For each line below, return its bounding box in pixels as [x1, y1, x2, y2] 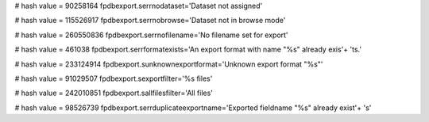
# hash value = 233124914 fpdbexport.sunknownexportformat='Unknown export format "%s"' [14, 59, 323, 69]
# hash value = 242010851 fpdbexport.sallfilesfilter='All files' [14, 88, 214, 98]
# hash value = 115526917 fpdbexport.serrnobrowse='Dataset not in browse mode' [14, 16, 286, 25]
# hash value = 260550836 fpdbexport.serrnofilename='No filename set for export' [14, 30, 289, 40]
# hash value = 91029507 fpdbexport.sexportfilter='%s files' [14, 74, 213, 83]
